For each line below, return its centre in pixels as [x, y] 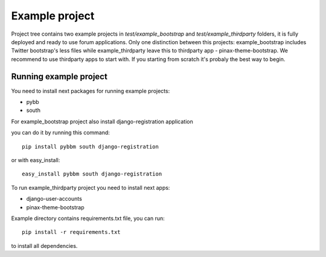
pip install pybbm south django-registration [91, 146]
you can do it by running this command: [60, 132]
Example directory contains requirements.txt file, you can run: [88, 218]
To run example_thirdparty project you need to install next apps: [91, 187]
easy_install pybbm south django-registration [92, 174]
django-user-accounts [54, 199]
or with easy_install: [36, 160]
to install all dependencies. [44, 246]
